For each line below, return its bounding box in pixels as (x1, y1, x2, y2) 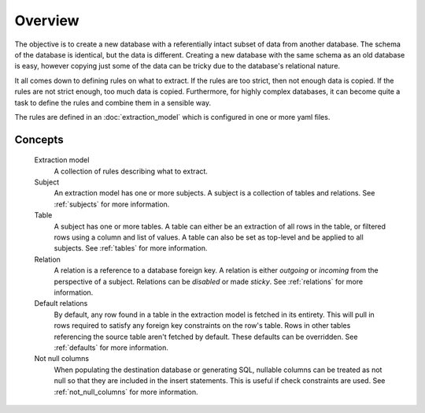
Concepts (14, 132, 64, 146)
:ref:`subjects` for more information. (54, 199, 170, 209)
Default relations (34, 299, 88, 308)
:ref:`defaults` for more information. (54, 343, 168, 352)
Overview (14, 12, 79, 29)
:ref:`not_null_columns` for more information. (54, 387, 198, 396)
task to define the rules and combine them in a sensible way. (14, 98, 212, 107)
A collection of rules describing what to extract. (54, 166, 209, 176)
